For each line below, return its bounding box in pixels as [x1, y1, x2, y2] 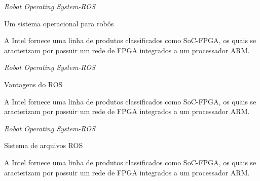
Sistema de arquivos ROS [4, 140, 83, 151]
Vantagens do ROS [4, 79, 63, 89]
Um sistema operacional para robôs [4, 18, 114, 28]
